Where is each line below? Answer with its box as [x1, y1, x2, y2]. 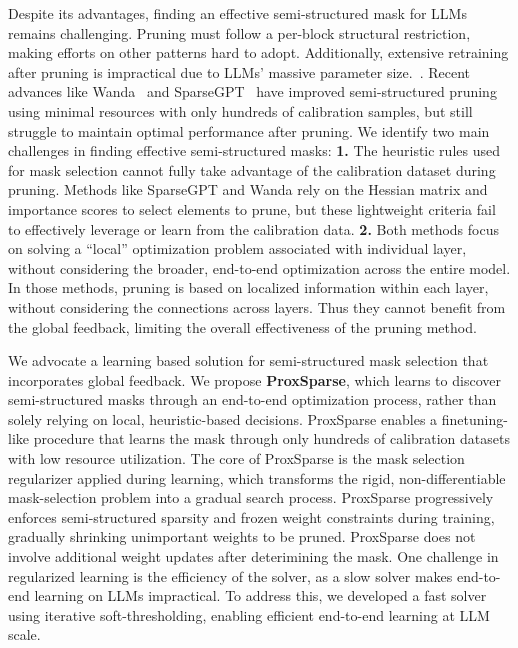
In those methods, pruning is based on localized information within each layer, [8, 277, 489, 298]
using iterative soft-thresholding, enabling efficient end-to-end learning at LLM [8, 604, 490, 625]
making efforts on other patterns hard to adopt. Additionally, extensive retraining [8, 42, 509, 63]
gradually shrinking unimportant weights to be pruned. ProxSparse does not [8, 526, 476, 547]
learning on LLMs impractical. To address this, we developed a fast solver [34, 585, 487, 606]
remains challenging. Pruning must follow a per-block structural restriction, [8, 22, 471, 43]
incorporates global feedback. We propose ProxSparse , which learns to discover [8, 369, 501, 390]
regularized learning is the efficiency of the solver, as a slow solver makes [8, 565, 453, 586]
